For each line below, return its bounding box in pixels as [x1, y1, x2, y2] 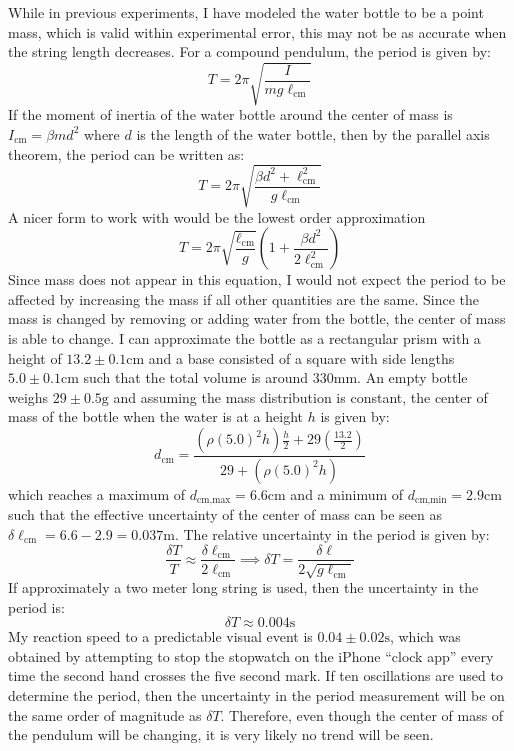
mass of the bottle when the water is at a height [8, 406, 304, 427]
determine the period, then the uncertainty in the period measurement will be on [8, 684, 505, 705]
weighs [8, 386, 49, 407]
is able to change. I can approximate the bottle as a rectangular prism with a [8, 328, 481, 349]
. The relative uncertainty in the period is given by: [174, 523, 490, 544]
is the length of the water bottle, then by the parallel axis [136, 123, 490, 144]
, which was [389, 626, 461, 647]
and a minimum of [290, 483, 404, 504]
